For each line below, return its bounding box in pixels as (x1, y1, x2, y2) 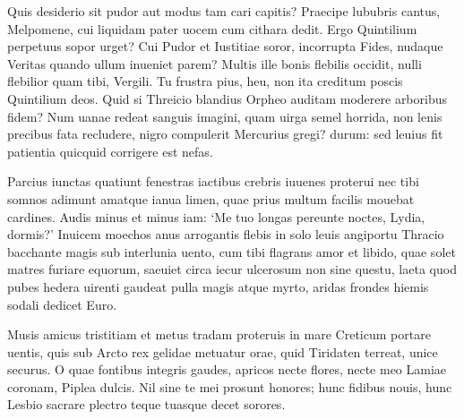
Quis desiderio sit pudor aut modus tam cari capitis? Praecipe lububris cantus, (7, 2, 441, 20)
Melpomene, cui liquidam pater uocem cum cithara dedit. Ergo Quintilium (7, 19, 417, 38)
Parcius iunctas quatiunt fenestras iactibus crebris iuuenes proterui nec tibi (7, 172, 419, 191)
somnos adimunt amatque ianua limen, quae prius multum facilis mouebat (7, 189, 415, 208)
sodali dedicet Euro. (7, 295, 117, 313)
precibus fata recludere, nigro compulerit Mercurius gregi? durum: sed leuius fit (7, 124, 443, 143)
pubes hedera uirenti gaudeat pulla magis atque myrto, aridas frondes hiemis (7, 277, 429, 295)
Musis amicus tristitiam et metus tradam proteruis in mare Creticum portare (7, 325, 431, 344)
